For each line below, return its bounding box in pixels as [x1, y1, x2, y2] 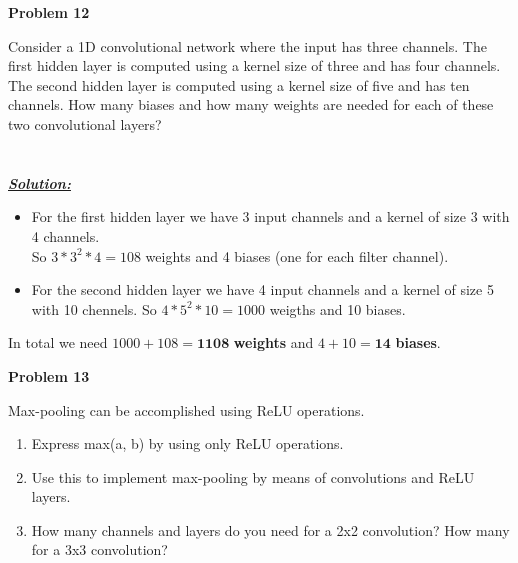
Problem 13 [8, 365, 90, 386]
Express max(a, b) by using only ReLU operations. [31, 433, 344, 454]
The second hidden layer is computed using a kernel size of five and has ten [8, 74, 470, 95]
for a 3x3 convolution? [31, 539, 168, 560]
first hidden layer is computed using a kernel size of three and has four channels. [8, 55, 501, 76]
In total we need [8, 332, 108, 353]
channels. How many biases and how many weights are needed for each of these [8, 94, 494, 115]
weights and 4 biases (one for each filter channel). [145, 245, 449, 266]
